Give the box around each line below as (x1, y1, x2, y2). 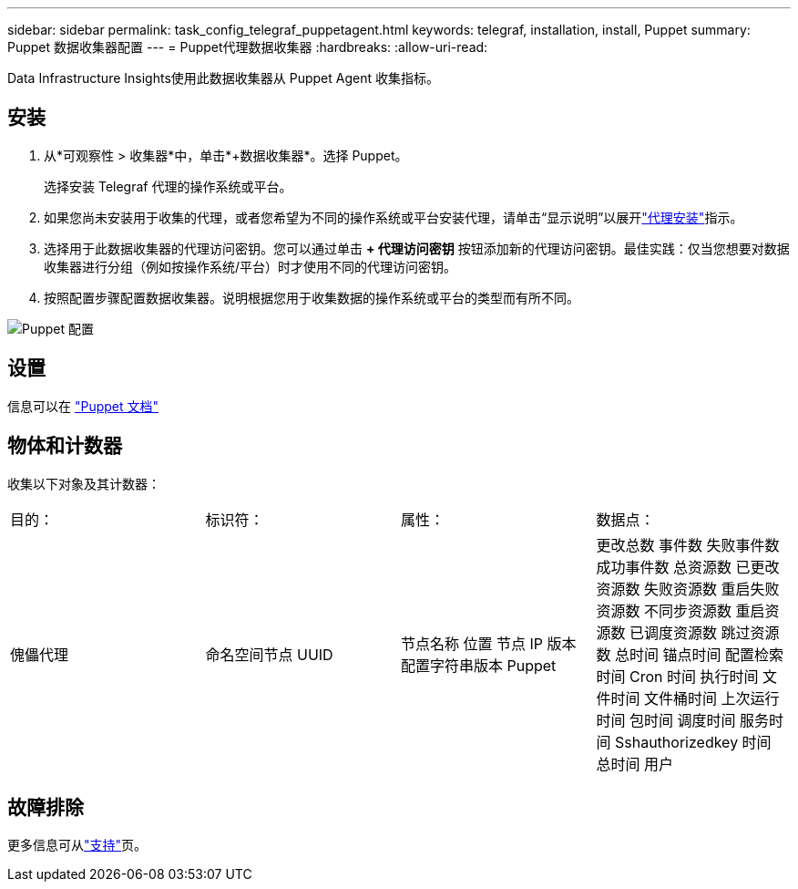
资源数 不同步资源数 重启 (596, 601, 765, 620)
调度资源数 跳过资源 (644, 623, 780, 642)
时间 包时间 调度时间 (596, 710, 736, 729)
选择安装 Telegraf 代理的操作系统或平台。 (44, 178, 292, 194)
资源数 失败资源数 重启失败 (596, 579, 780, 598)
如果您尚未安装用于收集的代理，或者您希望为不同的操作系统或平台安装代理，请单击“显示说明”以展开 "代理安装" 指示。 (44, 209, 743, 225)
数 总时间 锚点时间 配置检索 (596, 645, 784, 664)
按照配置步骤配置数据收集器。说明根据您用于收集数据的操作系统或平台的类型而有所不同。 (44, 289, 579, 305)
